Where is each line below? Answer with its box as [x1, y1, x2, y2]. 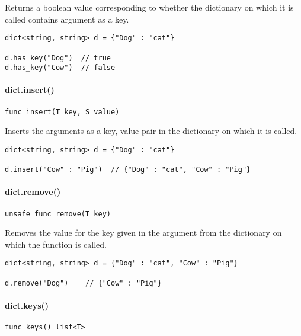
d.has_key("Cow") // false [5, 63, 116, 72]
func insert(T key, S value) [5, 107, 120, 116]
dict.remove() [5, 185, 61, 198]
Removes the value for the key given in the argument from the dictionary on [5, 226, 282, 239]
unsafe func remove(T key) [5, 209, 111, 218]
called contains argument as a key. [5, 12, 129, 25]
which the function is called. [5, 238, 107, 250]
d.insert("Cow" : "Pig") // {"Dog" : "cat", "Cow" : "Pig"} [5, 165, 251, 174]
